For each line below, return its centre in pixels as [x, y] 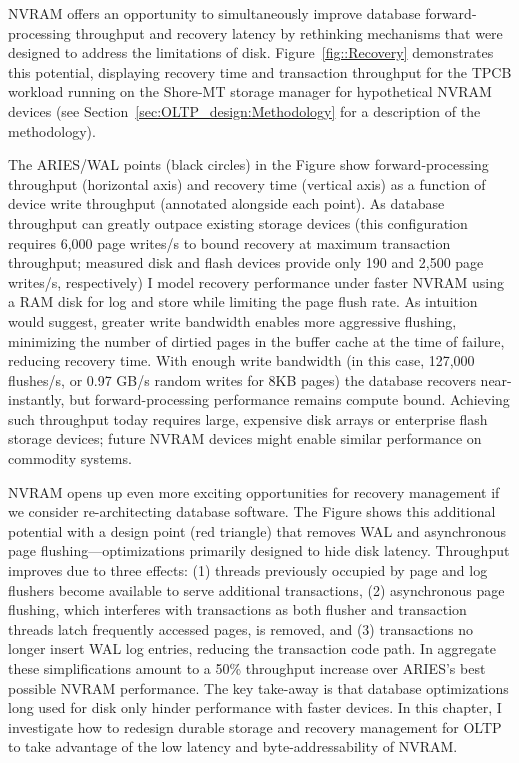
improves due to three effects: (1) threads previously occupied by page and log [248, 570]
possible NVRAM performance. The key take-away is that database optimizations [258, 687]
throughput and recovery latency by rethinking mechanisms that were [289, 32]
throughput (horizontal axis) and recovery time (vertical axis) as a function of [247, 183]
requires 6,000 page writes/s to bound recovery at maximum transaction [229, 242]
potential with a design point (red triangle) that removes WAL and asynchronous [257, 530]
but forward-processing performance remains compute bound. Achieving [289, 399]
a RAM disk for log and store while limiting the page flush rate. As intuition [243, 301]
